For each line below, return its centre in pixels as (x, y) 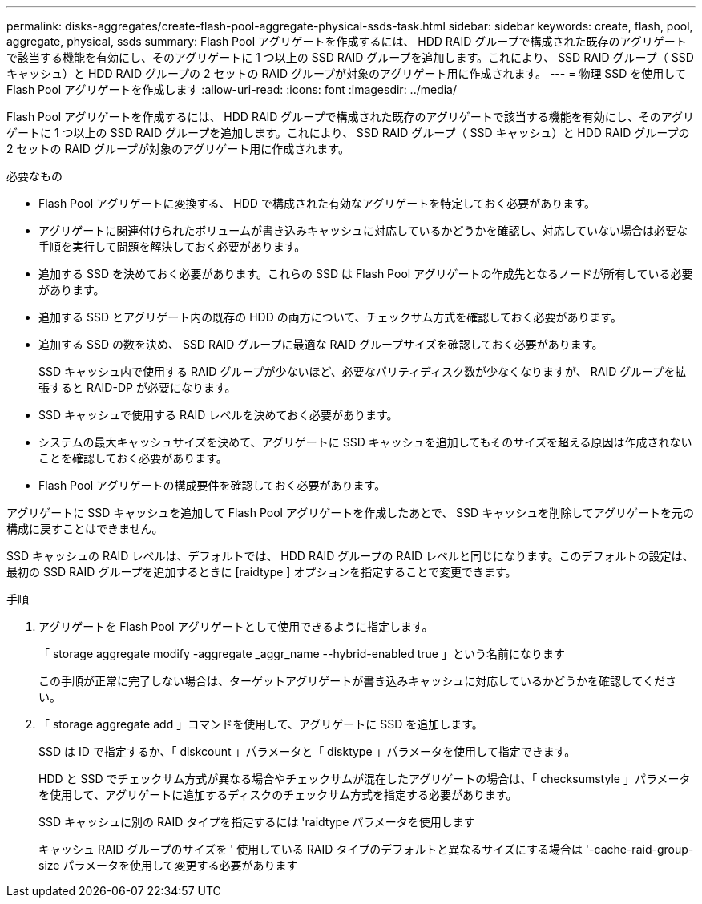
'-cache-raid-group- (639, 849)
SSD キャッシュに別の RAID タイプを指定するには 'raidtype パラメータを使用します (257, 822)
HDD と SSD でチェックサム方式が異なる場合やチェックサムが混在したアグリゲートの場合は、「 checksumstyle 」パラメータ (365, 779)
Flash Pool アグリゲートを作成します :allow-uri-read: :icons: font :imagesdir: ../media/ (232, 89)
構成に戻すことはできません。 (85, 529)
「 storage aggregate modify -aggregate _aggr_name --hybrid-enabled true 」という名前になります (302, 654)
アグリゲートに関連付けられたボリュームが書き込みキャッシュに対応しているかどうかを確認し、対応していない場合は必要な (363, 230)
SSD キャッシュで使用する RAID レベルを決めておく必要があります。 (218, 415)
